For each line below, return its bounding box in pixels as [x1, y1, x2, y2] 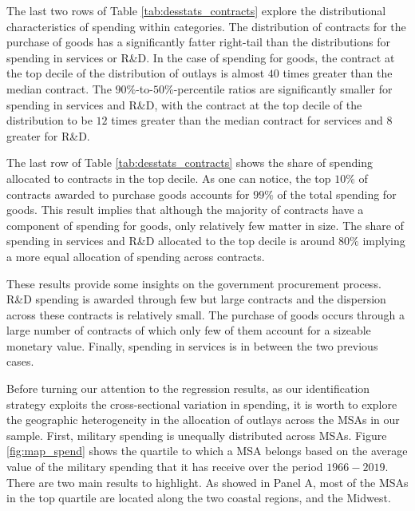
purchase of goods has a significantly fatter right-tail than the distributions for [6, 34, 390, 50]
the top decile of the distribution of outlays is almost [6, 65, 265, 81]
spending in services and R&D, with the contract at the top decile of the [6, 96, 362, 113]
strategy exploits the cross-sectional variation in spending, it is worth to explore [6, 395, 397, 412]
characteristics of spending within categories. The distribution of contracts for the [6, 18, 406, 34]
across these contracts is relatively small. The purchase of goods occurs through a [6, 306, 405, 323]
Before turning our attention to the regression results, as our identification [6, 380, 370, 397]
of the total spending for [277, 185, 397, 202]
